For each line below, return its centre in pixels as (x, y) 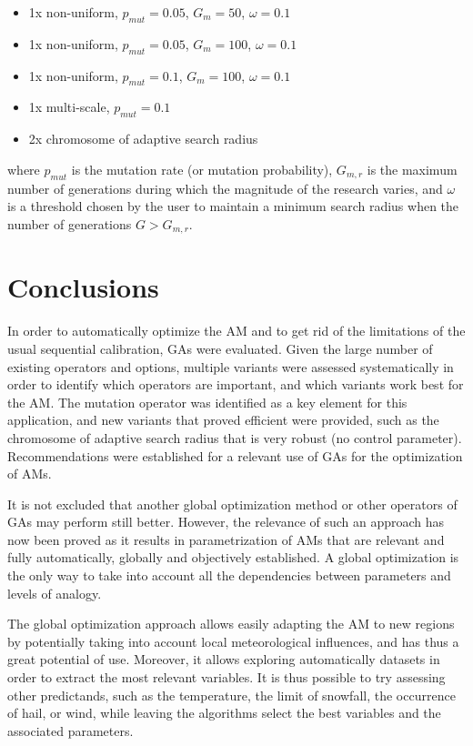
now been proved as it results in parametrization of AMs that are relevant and (226, 539)
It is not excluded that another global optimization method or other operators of (232, 504)
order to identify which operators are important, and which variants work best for (236, 384)
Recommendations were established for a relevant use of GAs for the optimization (235, 455)
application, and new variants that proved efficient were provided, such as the (223, 420)
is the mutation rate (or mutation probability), (202, 169)
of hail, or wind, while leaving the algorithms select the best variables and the (224, 713)
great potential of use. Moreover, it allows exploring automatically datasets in (224, 659)
